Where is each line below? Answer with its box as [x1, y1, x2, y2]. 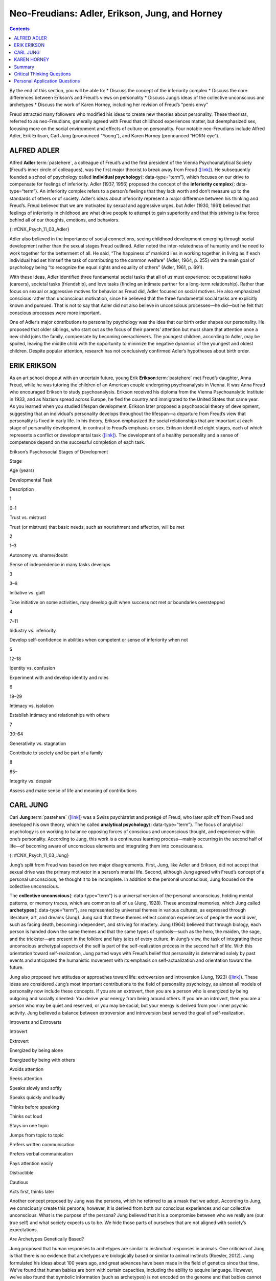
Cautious [9, 1179, 29, 1185]
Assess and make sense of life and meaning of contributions [9, 787, 137, 794]
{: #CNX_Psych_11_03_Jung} [9, 852, 69, 858]
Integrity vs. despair [9, 778, 52, 784]
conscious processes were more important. [9, 309, 101, 316]
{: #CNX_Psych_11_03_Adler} [9, 226, 70, 233]
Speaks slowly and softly [9, 1085, 62, 1091]
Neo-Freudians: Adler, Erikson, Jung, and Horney [9, 8, 223, 19]
